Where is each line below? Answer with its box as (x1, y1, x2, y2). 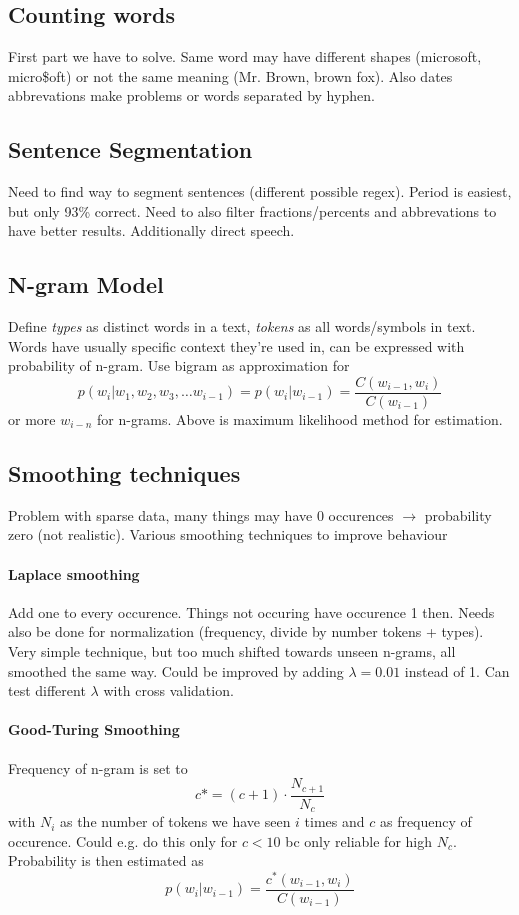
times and (304, 811, 365, 832)
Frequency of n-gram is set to (8, 757, 188, 778)
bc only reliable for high (285, 830, 432, 851)
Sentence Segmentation (8, 134, 253, 165)
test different (8, 680, 86, 701)
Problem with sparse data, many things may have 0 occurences (8, 504, 394, 525)
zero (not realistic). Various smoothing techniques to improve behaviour (8, 524, 448, 545)
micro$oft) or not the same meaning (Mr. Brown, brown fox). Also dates (8, 65, 453, 86)
